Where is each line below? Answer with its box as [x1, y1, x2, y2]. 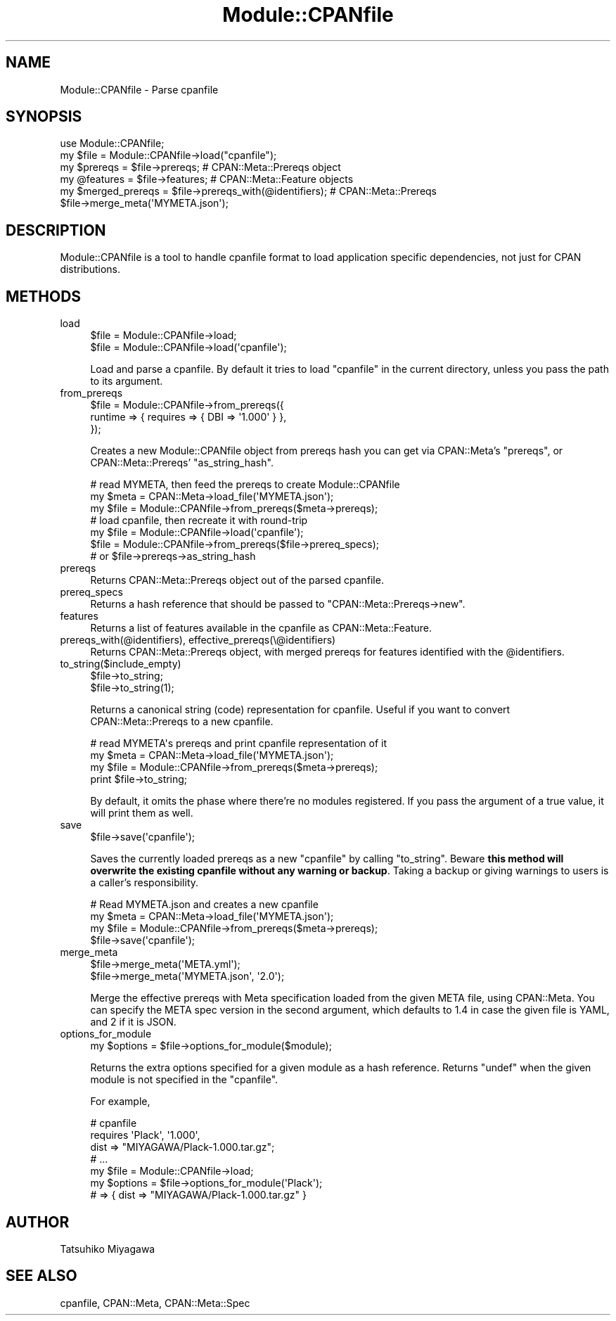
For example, [90, 1095, 150, 1108]
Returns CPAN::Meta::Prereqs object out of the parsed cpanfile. [90, 574, 384, 587]
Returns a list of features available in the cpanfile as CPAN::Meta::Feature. [90, 622, 432, 634]
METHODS [6, 287, 82, 305]
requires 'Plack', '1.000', [90, 1129, 200, 1142]
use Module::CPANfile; [60, 137, 165, 150]
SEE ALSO [6, 1267, 77, 1285]
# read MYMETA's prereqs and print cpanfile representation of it [90, 737, 387, 750]
